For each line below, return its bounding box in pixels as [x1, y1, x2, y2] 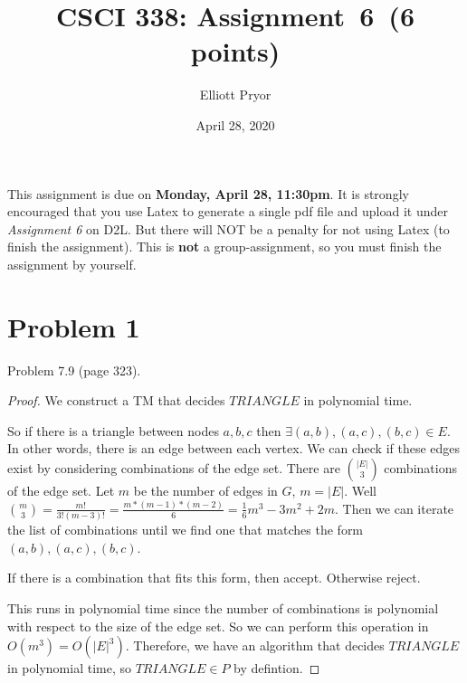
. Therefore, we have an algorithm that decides [125, 636, 385, 655]
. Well [344, 480, 376, 499]
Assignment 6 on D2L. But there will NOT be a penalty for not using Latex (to [7, 219, 450, 238]
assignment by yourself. [7, 254, 137, 273]
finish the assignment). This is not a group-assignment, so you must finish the [7, 237, 442, 256]
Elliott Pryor [199, 85, 272, 104]
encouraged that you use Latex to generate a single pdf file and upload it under [7, 202, 448, 221]
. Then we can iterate [335, 498, 454, 517]
